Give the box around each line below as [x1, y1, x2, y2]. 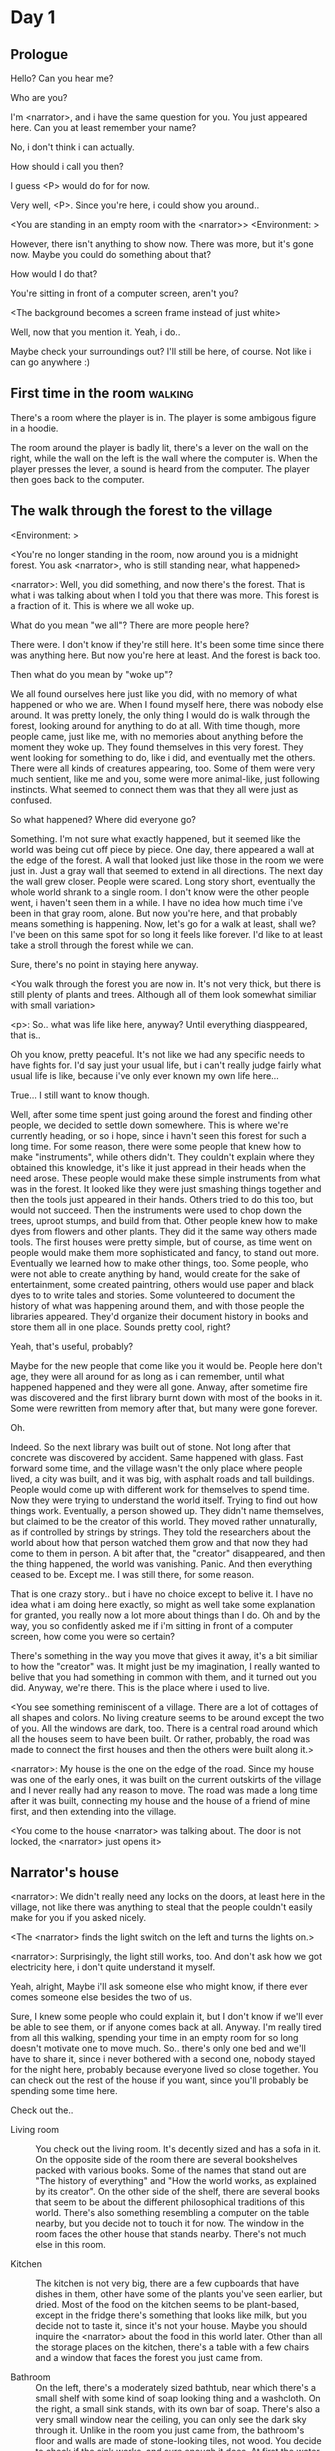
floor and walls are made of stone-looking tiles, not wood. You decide [35, 2435, 322, 2447]
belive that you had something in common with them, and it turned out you [10, 1671, 317, 1683]
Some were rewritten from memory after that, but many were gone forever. [10, 1402, 318, 1414]
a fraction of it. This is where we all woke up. [10, 599, 195, 611]
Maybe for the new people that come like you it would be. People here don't [10, 1359, 323, 1371]
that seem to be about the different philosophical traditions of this [35, 2196, 305, 2208]
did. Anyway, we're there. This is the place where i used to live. [10, 1681, 270, 1693]
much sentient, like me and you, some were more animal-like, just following [10, 772, 320, 785]
